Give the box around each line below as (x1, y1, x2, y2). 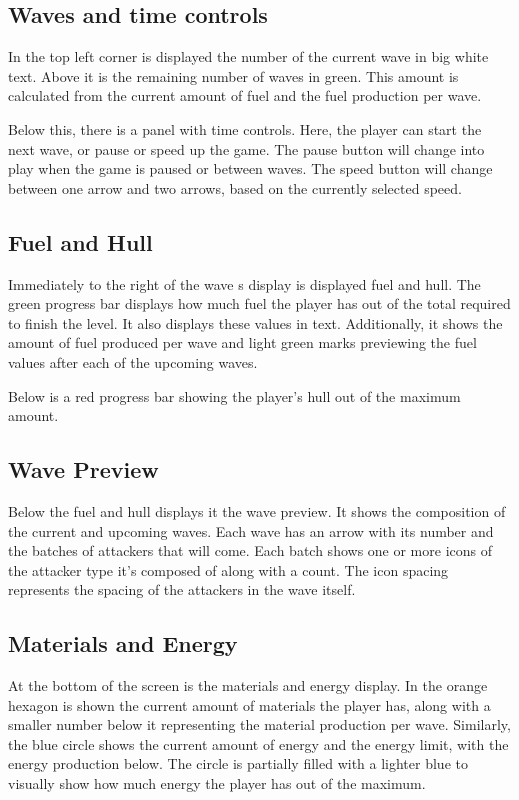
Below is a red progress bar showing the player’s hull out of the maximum (8, 385, 461, 406)
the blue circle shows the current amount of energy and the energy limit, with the (8, 733, 509, 754)
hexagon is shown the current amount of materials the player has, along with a (8, 694, 491, 715)
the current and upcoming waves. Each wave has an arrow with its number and (8, 520, 494, 541)
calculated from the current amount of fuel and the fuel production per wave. (8, 85, 482, 106)
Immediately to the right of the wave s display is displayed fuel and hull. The (8, 273, 481, 294)
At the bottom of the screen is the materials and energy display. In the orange (8, 675, 488, 696)
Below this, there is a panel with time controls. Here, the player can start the (8, 118, 482, 139)
